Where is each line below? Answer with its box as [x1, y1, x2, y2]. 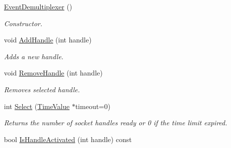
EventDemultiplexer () [4, 1, 72, 11]
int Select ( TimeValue [4, 101, 70, 111]
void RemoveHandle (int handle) [4, 68, 103, 78]
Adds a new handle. [4, 51, 63, 61]
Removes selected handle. [4, 84, 80, 94]
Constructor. [4, 18, 43, 28]
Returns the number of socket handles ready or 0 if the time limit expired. [4, 117, 228, 128]
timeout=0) [75, 101, 111, 111]
